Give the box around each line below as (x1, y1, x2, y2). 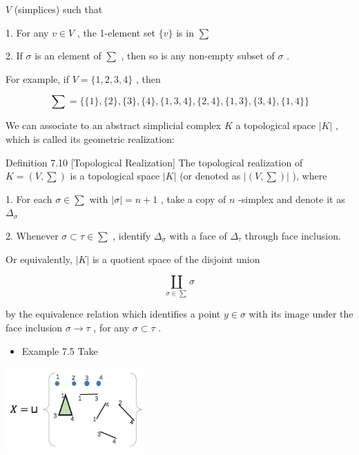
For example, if (6, 71, 70, 86)
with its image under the (249, 307, 353, 321)
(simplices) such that (14, 2, 103, 16)
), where (292, 168, 327, 183)
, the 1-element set (77, 25, 156, 39)
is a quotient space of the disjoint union (92, 251, 260, 266)
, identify (113, 228, 151, 242)
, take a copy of (160, 191, 226, 206)
